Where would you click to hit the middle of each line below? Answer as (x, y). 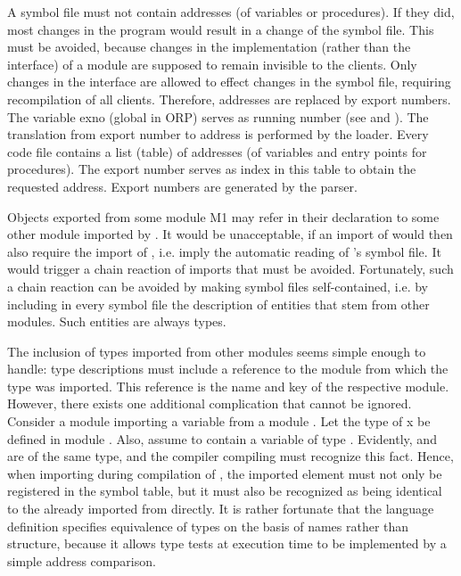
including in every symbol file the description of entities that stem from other (218, 304)
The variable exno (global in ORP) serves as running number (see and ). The (218, 116)
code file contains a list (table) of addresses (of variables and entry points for (217, 151)
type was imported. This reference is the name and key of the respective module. (228, 386)
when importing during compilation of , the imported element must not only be (225, 473)
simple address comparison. (82, 560)
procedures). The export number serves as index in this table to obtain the (212, 169)
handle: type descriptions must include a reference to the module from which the (228, 369)
